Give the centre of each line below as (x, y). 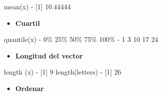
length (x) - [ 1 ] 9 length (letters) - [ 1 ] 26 (63, 72)
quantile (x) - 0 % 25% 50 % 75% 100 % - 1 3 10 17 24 (81, 39)
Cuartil (28, 23)
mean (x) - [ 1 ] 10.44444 (37, 6)
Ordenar (30, 88)
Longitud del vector (49, 55)
